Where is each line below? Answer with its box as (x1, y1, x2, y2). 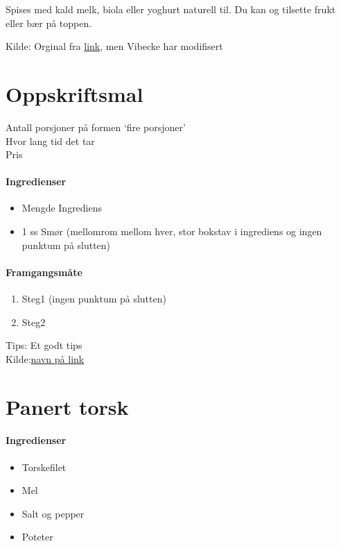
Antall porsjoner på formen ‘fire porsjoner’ (6, 119, 186, 134)
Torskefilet (21, 459, 67, 474)
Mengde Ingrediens (21, 201, 103, 215)
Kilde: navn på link (6, 351, 85, 366)
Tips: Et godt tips (6, 338, 82, 352)
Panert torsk (6, 392, 129, 420)
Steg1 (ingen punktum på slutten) (21, 291, 166, 306)
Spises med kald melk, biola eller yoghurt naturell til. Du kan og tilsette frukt (6, 2, 336, 16)
